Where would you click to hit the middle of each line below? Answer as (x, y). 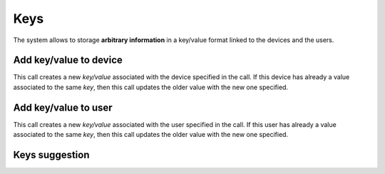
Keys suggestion (51, 154)
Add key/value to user (63, 107)
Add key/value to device (68, 60)
